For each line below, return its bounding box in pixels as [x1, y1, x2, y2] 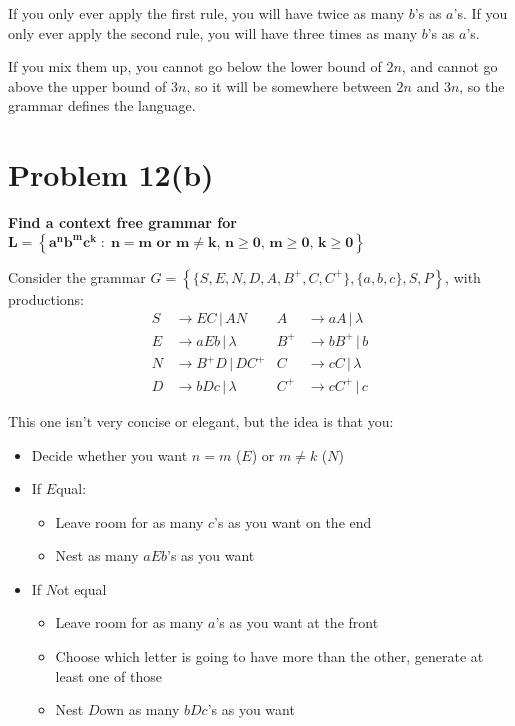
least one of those [55, 665, 162, 686]
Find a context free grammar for [8, 212, 237, 233]
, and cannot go [401, 56, 498, 77]
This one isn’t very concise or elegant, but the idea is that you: [8, 410, 394, 431]
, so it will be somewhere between [186, 75, 392, 96]
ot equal [57, 578, 107, 599]
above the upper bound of [8, 75, 167, 96]
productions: [8, 288, 84, 309]
